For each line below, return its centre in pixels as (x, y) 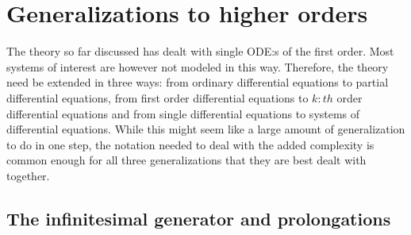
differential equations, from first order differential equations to (157, 97)
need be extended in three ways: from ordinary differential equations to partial (198, 82)
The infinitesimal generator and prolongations (199, 218)
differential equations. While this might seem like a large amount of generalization (206, 129)
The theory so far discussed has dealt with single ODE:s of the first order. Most (200, 51)
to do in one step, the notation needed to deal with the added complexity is (190, 144)
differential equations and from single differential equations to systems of (183, 113)
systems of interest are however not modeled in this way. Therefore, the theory (198, 66)
